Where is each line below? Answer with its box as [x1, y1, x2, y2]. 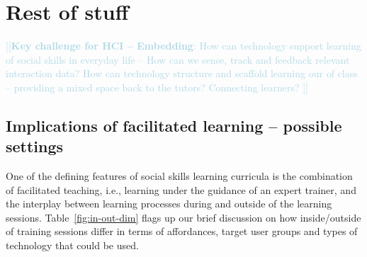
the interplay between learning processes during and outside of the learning [6, 196, 332, 211]
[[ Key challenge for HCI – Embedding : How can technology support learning [6, 38, 361, 53]
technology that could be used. [6, 238, 139, 253]
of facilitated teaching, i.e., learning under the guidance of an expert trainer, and [6, 182, 356, 197]
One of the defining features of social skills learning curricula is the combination [6, 169, 353, 183]
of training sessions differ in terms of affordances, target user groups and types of [6, 224, 358, 239]
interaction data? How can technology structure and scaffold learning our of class [6, 66, 358, 81]
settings [6, 135, 64, 157]
